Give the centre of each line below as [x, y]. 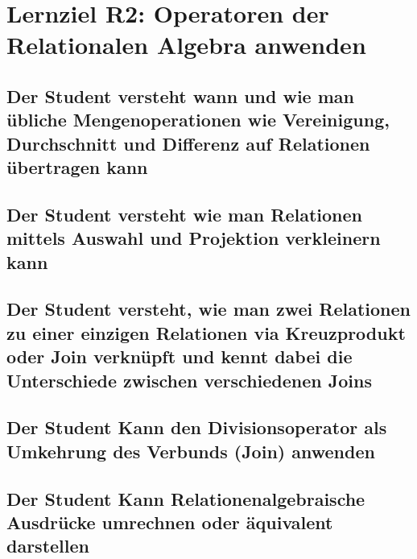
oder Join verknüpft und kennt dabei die [180, 356]
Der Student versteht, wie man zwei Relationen [209, 309]
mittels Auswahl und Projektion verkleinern [194, 238]
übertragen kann [77, 167]
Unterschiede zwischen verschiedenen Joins [189, 380]
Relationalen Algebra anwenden [186, 45]
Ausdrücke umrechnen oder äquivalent [170, 522]
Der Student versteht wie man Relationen [185, 214]
